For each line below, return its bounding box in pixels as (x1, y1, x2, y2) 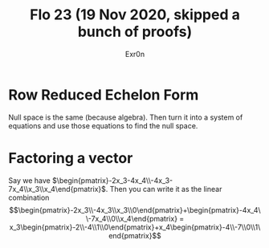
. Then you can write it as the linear (105, 184, 222, 193)
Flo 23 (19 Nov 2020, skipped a (29, 6, 241, 24)
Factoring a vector (8, 148, 133, 167)
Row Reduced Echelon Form (8, 86, 199, 104)
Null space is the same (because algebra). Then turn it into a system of (8, 112, 243, 122)
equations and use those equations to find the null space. (8, 120, 198, 130)
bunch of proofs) (77, 22, 193, 41)
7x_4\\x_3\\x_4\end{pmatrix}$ (8, 184, 107, 193)
